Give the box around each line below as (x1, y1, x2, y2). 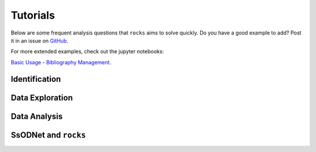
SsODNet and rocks (11, 130, 86, 140)
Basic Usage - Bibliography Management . (11, 58, 111, 65)
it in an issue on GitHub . (11, 37, 68, 44)
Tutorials (11, 9, 55, 22)
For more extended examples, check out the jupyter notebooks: (11, 48, 164, 55)
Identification (11, 74, 61, 84)
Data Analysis (11, 111, 63, 121)
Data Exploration (11, 92, 73, 102)
